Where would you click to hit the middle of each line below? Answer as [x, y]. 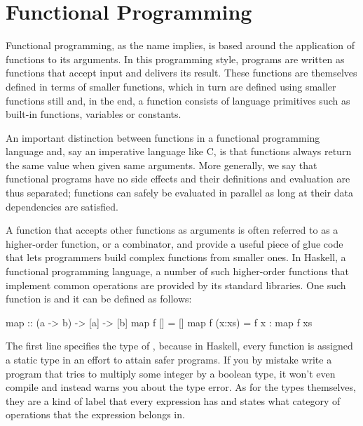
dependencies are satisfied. [62, 206]
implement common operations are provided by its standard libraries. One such [176, 285]
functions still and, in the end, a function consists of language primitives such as [178, 100]
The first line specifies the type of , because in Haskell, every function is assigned [179, 346]
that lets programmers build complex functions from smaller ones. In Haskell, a [176, 257]
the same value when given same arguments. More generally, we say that [162, 165]
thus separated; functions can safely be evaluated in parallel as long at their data [179, 193]
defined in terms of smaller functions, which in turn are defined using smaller [171, 86]
